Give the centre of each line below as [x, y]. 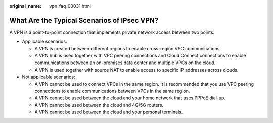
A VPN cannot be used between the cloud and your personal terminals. [109, 112]
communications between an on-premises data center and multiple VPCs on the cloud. [125, 63]
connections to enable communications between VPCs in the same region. [112, 91]
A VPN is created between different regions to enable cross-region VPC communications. [128, 48]
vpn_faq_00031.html [70, 6]
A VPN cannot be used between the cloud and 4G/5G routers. [99, 105]
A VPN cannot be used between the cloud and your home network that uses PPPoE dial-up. [130, 98]
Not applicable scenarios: [49, 77]
